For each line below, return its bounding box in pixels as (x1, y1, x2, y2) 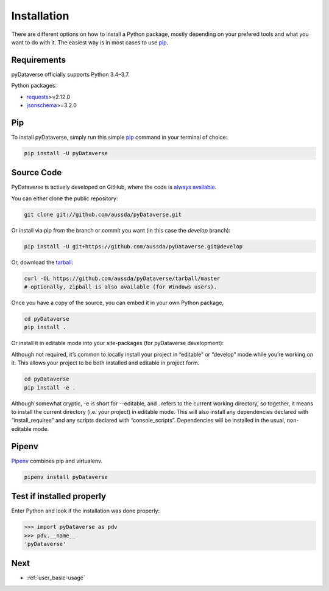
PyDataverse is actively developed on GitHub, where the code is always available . (11, 183, 217, 191)
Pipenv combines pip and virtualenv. (11, 457, 103, 464)
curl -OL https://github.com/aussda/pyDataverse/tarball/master (24, 275, 221, 282)
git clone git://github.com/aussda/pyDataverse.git (24, 211, 182, 218)
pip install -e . (24, 384, 76, 391)
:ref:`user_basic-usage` (26, 574, 85, 581)
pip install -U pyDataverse (24, 150, 108, 156)
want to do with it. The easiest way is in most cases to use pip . (11, 38, 169, 46)
